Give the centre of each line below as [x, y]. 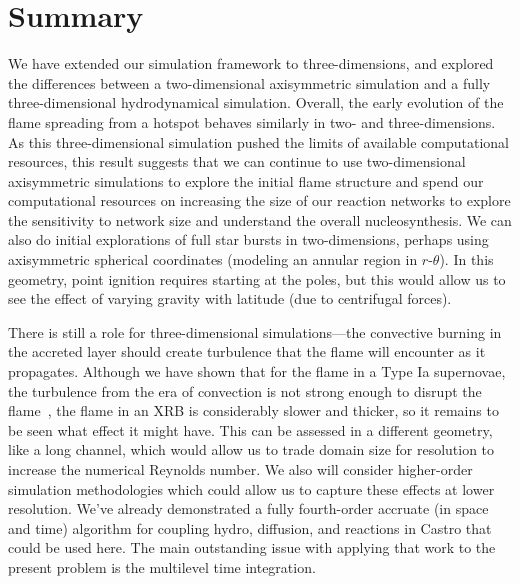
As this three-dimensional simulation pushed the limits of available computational [259, 141]
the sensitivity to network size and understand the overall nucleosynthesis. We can [260, 219]
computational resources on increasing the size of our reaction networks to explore [259, 200]
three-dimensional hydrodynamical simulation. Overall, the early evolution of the [256, 102]
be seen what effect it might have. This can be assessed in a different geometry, [250, 429]
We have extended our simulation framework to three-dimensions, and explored [251, 63]
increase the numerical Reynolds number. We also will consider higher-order [240, 469]
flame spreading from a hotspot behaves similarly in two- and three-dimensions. [252, 121]
